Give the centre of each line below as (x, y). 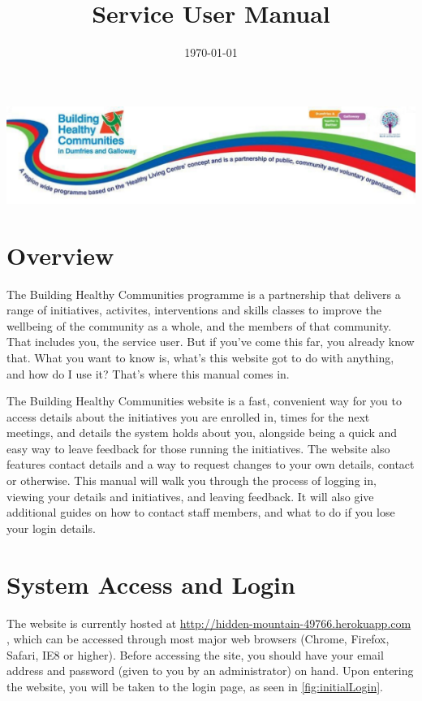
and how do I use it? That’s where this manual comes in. (148, 373)
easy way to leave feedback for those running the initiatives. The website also (198, 448)
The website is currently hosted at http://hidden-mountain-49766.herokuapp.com (209, 623)
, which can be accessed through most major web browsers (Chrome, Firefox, (198, 639)
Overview (60, 255)
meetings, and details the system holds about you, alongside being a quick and (202, 433)
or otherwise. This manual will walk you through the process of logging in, (192, 480)
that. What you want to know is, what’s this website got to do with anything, (200, 357)
